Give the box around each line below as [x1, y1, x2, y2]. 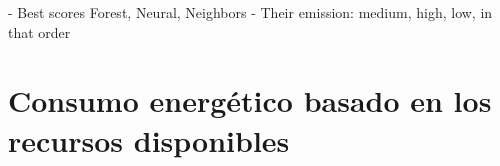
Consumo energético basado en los [8, 80, 492, 121]
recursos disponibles [8, 119, 290, 160]
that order [8, 21, 71, 42]
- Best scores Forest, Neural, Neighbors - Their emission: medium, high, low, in [8, 2, 493, 22]
